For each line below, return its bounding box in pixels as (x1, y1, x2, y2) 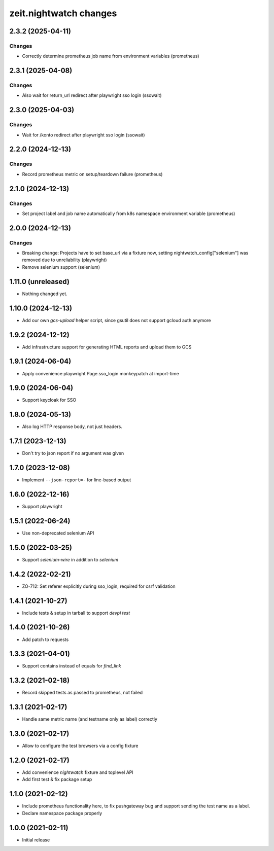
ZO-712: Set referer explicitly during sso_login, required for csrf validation (22, 583, 176, 589)
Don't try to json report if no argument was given (22, 450, 124, 456)
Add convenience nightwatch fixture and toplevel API (22, 769, 134, 775)
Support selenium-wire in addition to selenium (22, 556, 119, 562)
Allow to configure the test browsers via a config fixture (22, 743, 139, 749)
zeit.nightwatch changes (9, 8, 117, 19)
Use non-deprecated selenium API (22, 530, 94, 536)
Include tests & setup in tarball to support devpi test (22, 610, 130, 616)
